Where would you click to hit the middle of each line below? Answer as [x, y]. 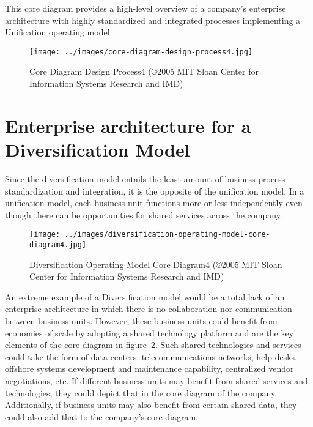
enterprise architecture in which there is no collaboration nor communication [149, 309]
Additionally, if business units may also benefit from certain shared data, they [151, 405]
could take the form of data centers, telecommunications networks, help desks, [151, 356]
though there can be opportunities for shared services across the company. [144, 214]
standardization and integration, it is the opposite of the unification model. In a [155, 191]
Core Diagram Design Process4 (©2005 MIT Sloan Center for [144, 71]
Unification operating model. [59, 32]
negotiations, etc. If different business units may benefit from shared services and [156, 380]
